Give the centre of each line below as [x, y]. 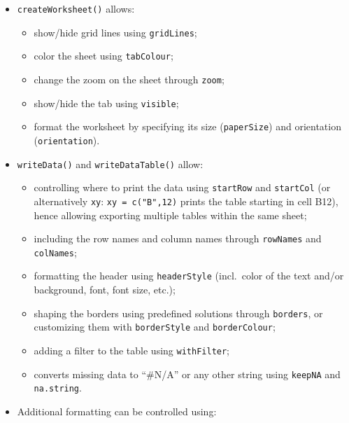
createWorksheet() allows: [76, 8]
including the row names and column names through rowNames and [178, 238]
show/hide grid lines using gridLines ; [115, 32]
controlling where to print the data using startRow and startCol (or [182, 187]
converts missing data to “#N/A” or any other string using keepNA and [187, 374]
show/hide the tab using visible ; [106, 103]
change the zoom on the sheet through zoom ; [129, 79]
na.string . [58, 388]
